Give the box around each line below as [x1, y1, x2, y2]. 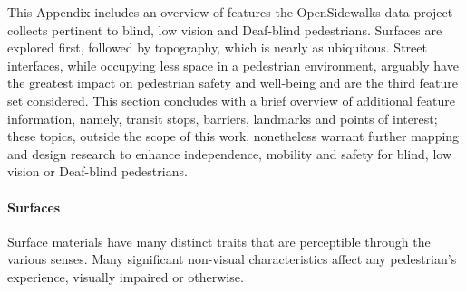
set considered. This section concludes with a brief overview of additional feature [7, 90, 456, 109]
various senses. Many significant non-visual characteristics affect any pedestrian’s [7, 250, 457, 268]
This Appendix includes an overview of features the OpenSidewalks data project [7, 3, 453, 21]
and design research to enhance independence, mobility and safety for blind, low [7, 144, 451, 163]
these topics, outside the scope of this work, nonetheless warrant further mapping [7, 127, 460, 146]
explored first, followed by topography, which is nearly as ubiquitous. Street [7, 38, 427, 57]
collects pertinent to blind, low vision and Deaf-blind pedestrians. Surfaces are [7, 20, 442, 39]
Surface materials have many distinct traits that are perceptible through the [7, 231, 431, 250]
